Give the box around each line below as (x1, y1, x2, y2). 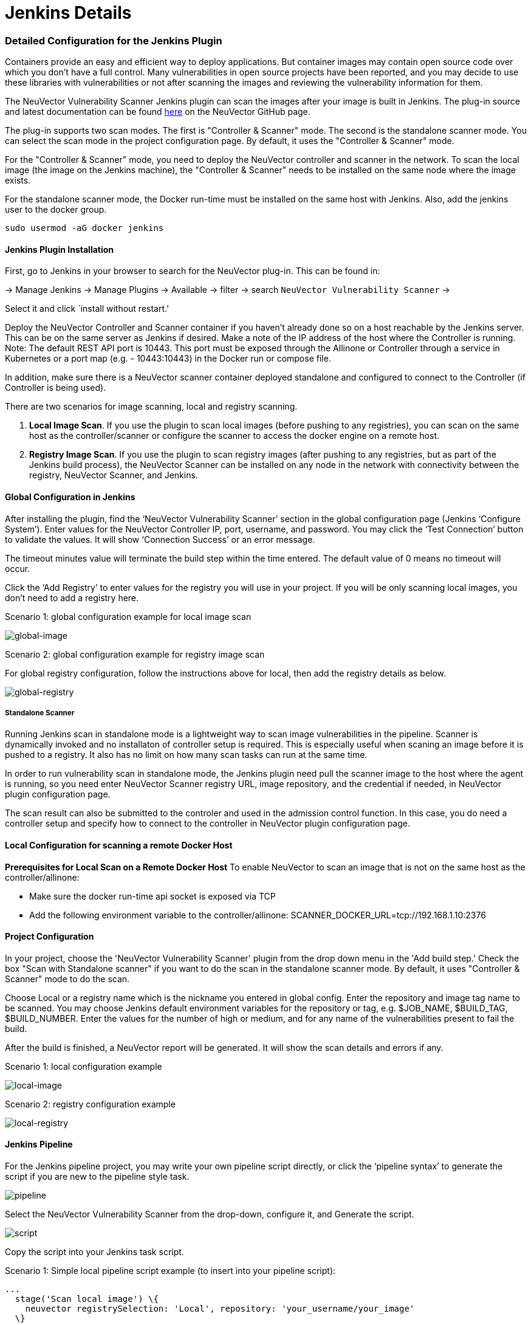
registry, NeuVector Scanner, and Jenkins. (29, 470, 198, 481)
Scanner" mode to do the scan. (5, 973, 130, 984)
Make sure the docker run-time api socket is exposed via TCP (29, 890, 276, 901)
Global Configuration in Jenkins (5, 491, 135, 502)
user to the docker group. (5, 204, 107, 215)
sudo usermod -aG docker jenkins (5, 223, 164, 233)
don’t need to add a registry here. (5, 592, 139, 603)
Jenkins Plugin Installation (5, 244, 114, 255)
